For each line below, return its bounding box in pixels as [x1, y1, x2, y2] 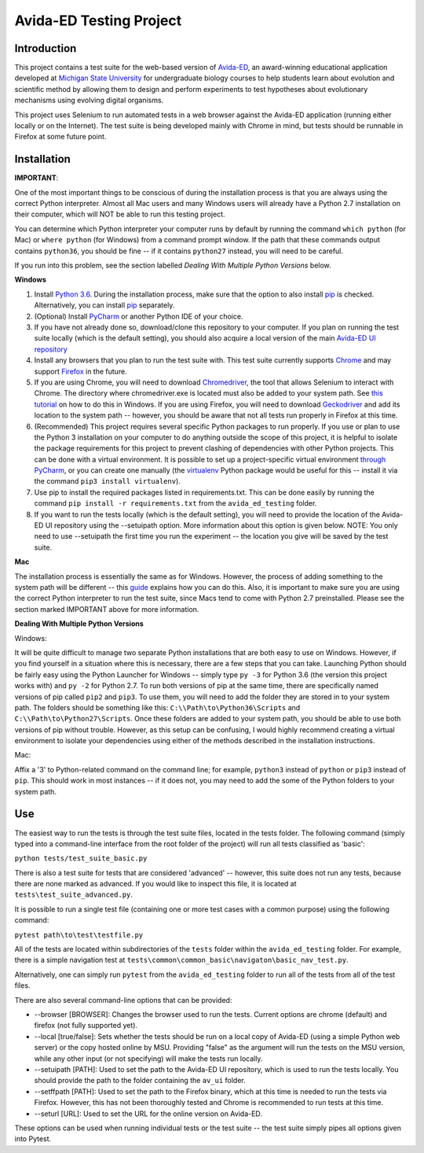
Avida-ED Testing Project [14, 12, 182, 29]
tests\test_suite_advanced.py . [14, 890, 133, 900]
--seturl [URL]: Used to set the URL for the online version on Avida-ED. [34, 1109, 263, 1118]
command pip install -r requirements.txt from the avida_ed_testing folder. [34, 499, 317, 508]
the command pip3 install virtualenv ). [34, 477, 181, 486]
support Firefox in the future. [34, 367, 127, 376]
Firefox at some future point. [14, 132, 107, 142]
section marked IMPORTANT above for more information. [14, 604, 199, 613]
